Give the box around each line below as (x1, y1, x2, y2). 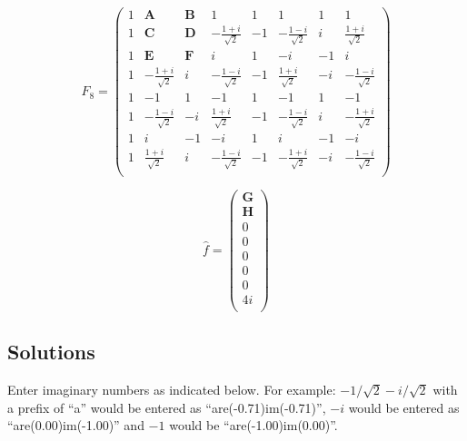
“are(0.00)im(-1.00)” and (7, 416, 144, 435)
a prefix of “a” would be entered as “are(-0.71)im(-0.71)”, (7, 397, 326, 416)
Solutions (7, 338, 95, 366)
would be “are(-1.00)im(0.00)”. (169, 416, 338, 435)
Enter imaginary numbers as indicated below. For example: (7, 379, 336, 398)
